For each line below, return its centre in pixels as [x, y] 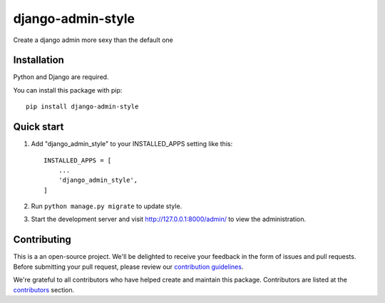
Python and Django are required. [61, 77]
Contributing [42, 240]
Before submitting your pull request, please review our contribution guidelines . [128, 267]
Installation [38, 60]
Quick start [38, 127]
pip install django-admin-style [82, 107]
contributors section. [44, 289]
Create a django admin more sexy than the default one [93, 40]
